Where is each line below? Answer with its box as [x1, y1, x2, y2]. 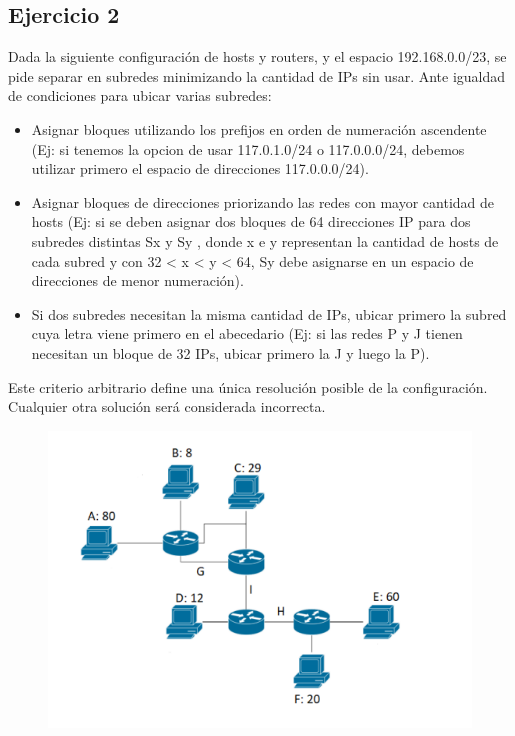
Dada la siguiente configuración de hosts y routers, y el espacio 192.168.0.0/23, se [8, 46, 507, 67]
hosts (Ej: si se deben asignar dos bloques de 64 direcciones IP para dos [31, 211, 471, 232]
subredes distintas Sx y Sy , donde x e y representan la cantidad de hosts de [31, 230, 499, 251]
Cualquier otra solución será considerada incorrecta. [8, 396, 326, 417]
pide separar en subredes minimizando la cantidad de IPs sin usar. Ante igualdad [8, 65, 506, 86]
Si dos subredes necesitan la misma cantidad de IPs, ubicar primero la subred [31, 303, 507, 324]
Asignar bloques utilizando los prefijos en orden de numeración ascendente [31, 118, 487, 139]
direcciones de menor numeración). [31, 270, 244, 291]
